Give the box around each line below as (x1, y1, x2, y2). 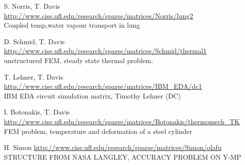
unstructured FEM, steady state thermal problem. (4, 55, 153, 65)
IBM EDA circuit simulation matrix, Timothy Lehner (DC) (4, 90, 181, 100)
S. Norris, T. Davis (4, 1, 60, 11)
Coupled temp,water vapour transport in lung (4, 20, 140, 30)
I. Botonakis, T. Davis (4, 107, 70, 117)
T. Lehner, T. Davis (4, 71, 64, 82)
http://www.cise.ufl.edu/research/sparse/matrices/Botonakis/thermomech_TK (4, 116, 240, 126)
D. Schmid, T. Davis (4, 36, 65, 46)
